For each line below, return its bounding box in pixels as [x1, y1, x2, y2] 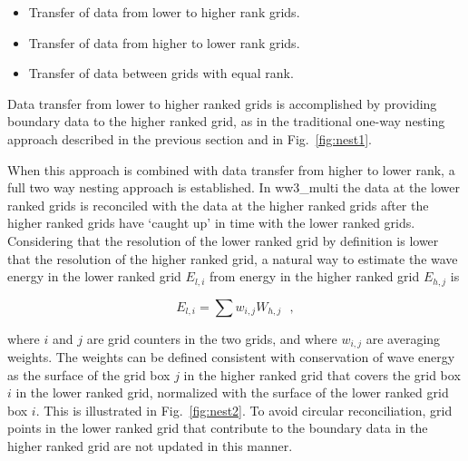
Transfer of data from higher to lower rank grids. [28, 33, 300, 52]
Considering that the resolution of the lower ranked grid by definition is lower [7, 230, 439, 250]
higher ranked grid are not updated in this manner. [7, 436, 293, 455]
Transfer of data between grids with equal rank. [28, 64, 294, 83]
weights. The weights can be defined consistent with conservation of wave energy [7, 348, 455, 367]
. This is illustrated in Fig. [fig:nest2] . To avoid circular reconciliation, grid [35, 400, 453, 419]
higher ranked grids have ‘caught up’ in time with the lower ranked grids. [7, 213, 415, 232]
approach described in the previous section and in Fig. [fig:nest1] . [7, 129, 373, 148]
